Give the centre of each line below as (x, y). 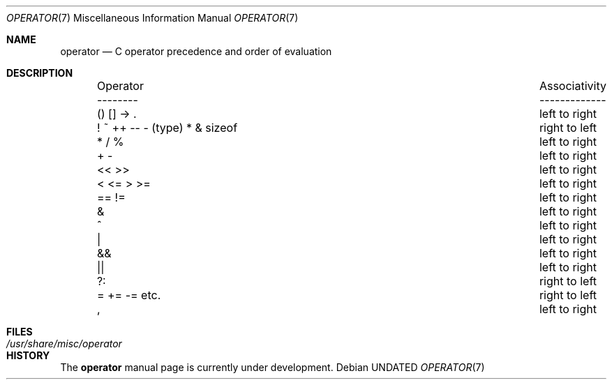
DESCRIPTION (40, 73)
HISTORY (28, 355)
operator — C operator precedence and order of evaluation (196, 51)
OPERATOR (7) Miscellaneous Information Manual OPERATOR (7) (152, 18)
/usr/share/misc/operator (64, 344)
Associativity (573, 86)
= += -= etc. (129, 295)
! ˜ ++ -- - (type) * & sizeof (167, 128)
